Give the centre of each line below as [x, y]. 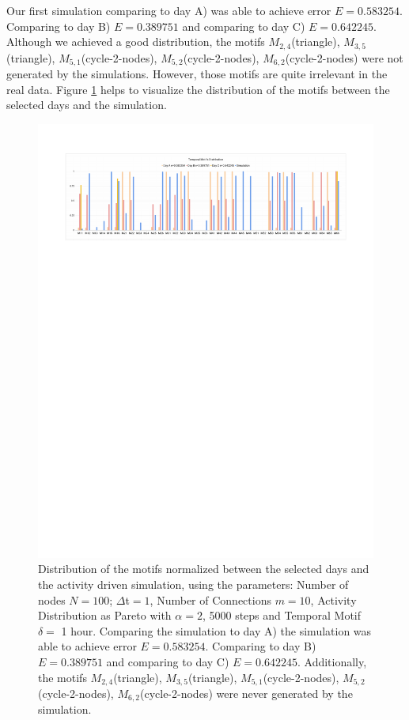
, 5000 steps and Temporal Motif [282, 615]
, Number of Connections [210, 599]
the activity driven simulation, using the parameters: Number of [193, 584]
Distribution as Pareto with [105, 615]
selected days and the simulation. [87, 105]
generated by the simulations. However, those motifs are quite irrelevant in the [197, 74]
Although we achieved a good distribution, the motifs [136, 41]
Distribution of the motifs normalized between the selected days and [204, 569]
